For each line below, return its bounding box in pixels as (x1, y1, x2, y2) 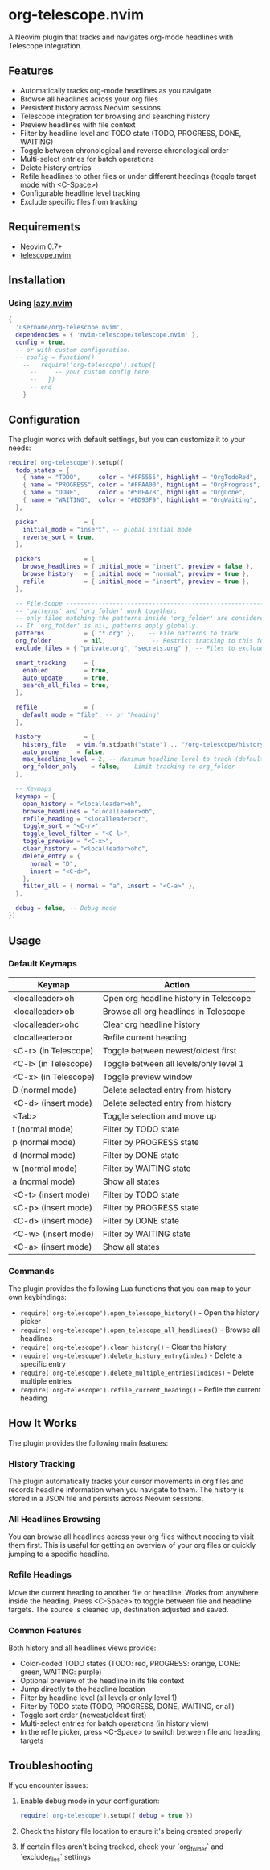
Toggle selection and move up (102, 1110, 217, 1121)
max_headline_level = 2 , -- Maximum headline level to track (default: (22, 755, 268, 763)
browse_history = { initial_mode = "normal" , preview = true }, (22, 570, 250, 578)
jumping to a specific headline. (8, 1549, 110, 1559)
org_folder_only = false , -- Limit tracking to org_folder (22, 763, 235, 771)
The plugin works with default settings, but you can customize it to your (8, 434, 246, 444)
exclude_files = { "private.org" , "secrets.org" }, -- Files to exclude (15, 644, 264, 652)
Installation (8, 273, 66, 287)
